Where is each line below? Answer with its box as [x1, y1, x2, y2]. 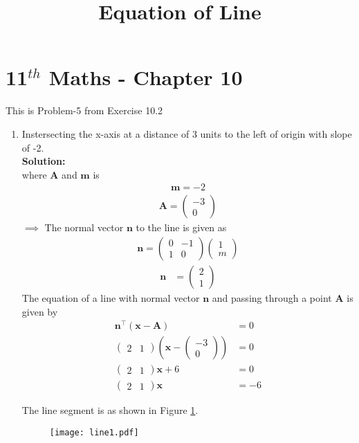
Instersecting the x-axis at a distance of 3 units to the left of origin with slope [21, 126, 352, 141]
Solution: [21, 154, 66, 168]
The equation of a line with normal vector [21, 291, 200, 305]
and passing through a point [212, 291, 332, 305]
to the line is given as [136, 220, 227, 235]
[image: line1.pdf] [49, 427, 139, 437]
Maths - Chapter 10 [48, 63, 243, 91]
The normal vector [44, 220, 124, 235]
